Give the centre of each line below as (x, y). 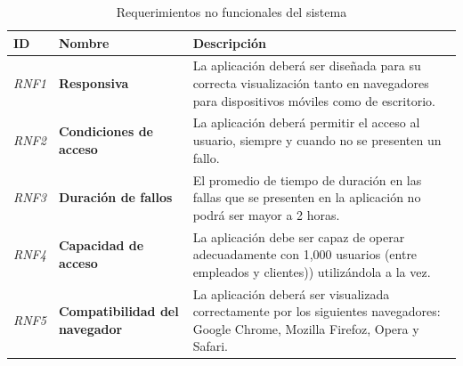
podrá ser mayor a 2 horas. (266, 214)
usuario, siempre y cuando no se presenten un (317, 140)
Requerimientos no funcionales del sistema (231, 12)
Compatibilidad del (118, 311)
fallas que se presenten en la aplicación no (307, 197)
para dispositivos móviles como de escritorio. (314, 100)
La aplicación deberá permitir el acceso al (306, 122)
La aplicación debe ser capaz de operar (299, 236)
